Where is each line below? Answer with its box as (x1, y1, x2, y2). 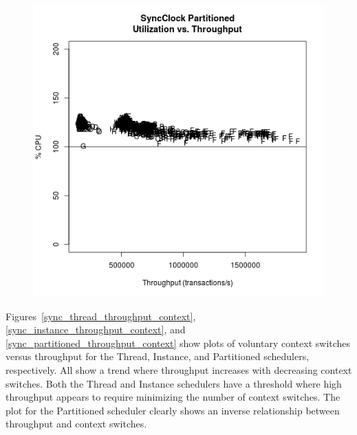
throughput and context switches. (6, 416, 147, 431)
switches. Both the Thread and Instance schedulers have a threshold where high (6, 376, 342, 390)
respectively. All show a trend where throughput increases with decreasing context (6, 362, 352, 377)
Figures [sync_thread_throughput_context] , (6, 309, 196, 323)
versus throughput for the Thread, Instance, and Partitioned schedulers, (6, 349, 310, 364)
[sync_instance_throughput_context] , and (6, 322, 186, 337)
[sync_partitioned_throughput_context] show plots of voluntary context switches (6, 335, 351, 350)
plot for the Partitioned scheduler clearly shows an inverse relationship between (6, 403, 340, 417)
